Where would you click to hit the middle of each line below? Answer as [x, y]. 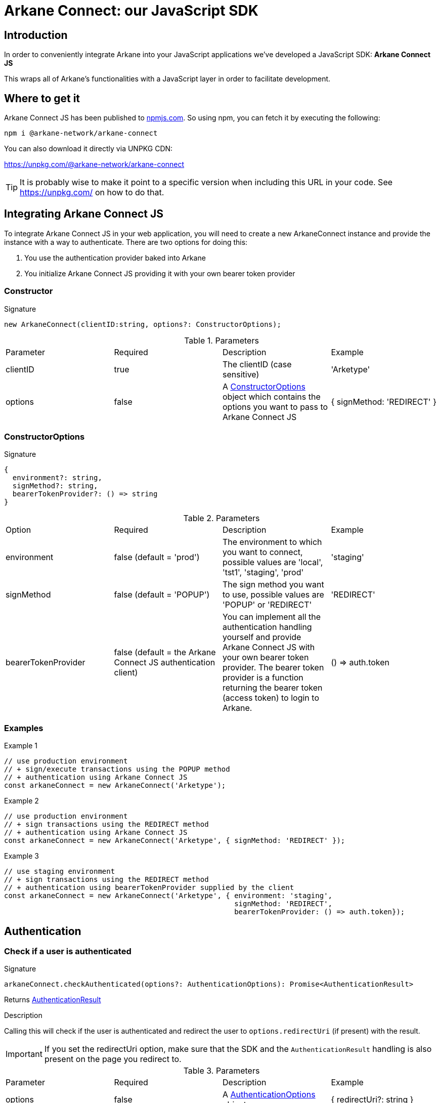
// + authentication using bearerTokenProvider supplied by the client [149, 888]
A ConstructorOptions [264, 386]
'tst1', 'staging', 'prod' [263, 572]
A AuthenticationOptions [269, 1095]
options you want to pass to [275, 407]
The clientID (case [257, 364]
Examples [24, 728]
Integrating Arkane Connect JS [84, 214]
